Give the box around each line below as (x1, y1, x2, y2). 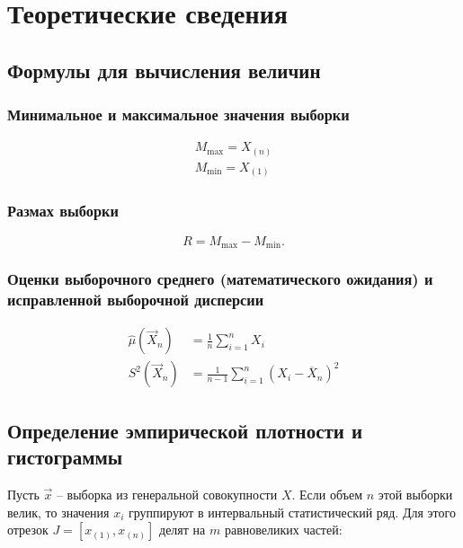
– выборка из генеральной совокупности (56, 484, 278, 503)
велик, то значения (7, 502, 110, 521)
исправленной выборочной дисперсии (7, 287, 264, 310)
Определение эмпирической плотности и (7, 416, 363, 444)
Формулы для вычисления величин (7, 56, 321, 84)
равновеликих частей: (224, 520, 343, 539)
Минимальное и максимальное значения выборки (7, 103, 350, 126)
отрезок (7, 520, 49, 539)
